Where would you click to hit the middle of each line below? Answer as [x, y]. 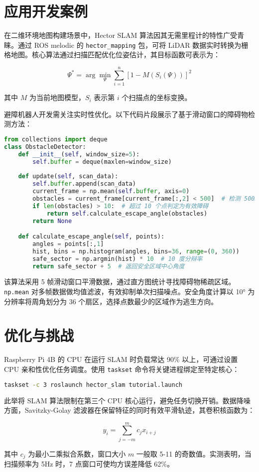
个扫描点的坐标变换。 [157, 97]
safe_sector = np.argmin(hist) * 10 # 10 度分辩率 [118, 259]
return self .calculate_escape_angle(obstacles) [127, 213]
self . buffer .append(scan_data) [84, 184]
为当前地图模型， [57, 97]
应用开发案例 [46, 11]
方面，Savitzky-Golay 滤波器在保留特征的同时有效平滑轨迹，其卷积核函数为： [129, 410]
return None [52, 221]
